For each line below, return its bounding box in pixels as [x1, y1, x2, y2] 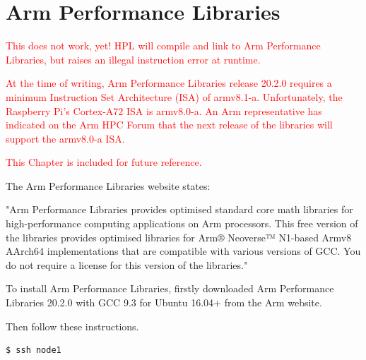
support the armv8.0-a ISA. [6, 131, 125, 145]
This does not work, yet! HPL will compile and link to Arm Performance [6, 38, 321, 53]
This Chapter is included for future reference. [6, 155, 202, 169]
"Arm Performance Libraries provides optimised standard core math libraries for [6, 202, 353, 217]
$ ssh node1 [6, 345, 61, 356]
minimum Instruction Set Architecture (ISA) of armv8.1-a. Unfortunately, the [6, 89, 343, 104]
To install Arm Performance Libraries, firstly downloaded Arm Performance [6, 281, 334, 296]
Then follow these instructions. [6, 318, 139, 333]
